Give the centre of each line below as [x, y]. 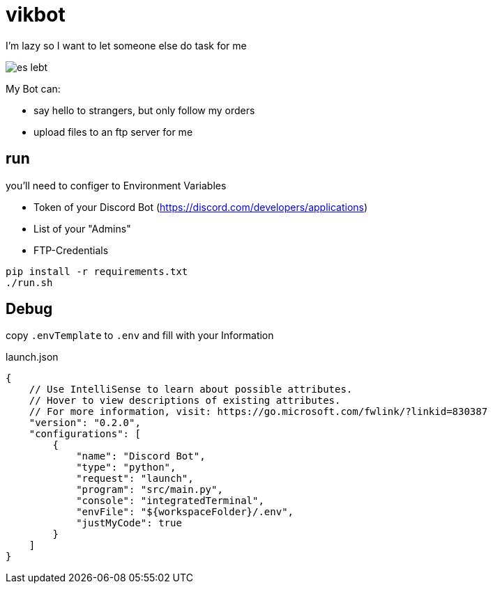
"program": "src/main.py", [150, 490]
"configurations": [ [85, 434]
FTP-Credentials [71, 250]
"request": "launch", [135, 479]
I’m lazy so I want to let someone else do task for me [126, 45]
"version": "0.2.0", [85, 423]
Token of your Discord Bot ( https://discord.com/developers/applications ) [201, 207]
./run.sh [29, 282]
